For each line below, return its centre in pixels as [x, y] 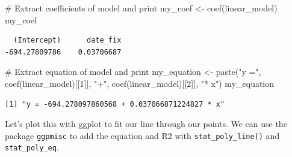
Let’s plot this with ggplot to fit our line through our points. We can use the [146, 124]
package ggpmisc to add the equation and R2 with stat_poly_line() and [142, 135]
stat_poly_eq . [32, 147]
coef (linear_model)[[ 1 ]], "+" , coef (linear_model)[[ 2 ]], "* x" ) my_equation [140, 83]
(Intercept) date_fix [67, 40]
